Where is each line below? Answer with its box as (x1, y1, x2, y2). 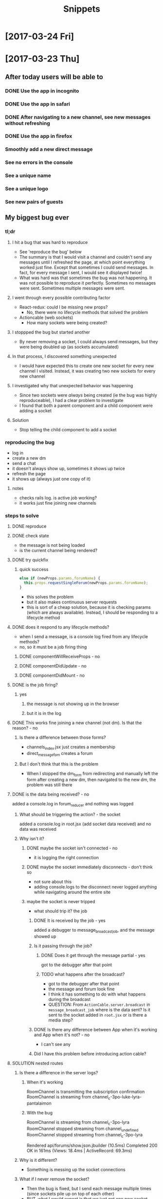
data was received (19, 826, 57, 832)
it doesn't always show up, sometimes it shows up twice (12, 466, 125, 471)
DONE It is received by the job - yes (34, 918, 106, 924)
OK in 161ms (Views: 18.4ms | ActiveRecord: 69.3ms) (26, 1148, 132, 1154)
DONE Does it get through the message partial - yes (41, 952, 145, 958)
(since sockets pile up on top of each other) (26, 1191, 114, 1197)
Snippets (63, 3, 101, 15)
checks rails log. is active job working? (19, 495, 97, 501)
